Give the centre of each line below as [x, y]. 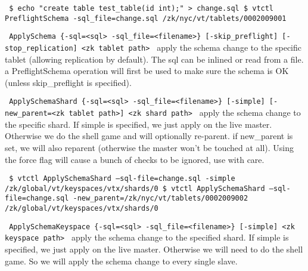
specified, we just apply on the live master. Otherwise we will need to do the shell [154, 249]
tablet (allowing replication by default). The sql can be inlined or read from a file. [154, 59]
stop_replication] [41, 48]
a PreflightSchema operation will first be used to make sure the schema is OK [147, 71]
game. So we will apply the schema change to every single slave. [121, 261]
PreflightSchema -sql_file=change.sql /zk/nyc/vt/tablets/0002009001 [146, 18]
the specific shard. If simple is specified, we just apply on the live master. [139, 124]
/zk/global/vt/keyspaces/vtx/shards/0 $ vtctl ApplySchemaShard [135, 188]
